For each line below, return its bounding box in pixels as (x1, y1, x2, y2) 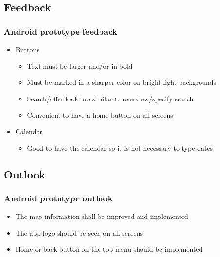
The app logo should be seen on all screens (15, 227, 143, 237)
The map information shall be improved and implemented (15, 211, 188, 221)
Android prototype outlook (4, 192, 113, 204)
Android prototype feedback (4, 25, 117, 37)
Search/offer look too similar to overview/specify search (27, 93, 194, 103)
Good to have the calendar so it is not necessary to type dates (27, 142, 213, 153)
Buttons (15, 44, 40, 54)
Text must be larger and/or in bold (27, 60, 133, 71)
